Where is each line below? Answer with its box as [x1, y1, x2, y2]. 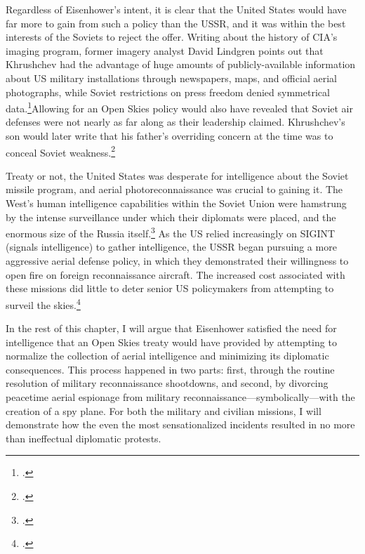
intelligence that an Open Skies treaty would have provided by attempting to [6, 334, 337, 349]
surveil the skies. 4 [6, 295, 81, 312]
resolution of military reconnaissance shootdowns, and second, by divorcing [6, 376, 328, 390]
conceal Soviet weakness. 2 [6, 143, 116, 159]
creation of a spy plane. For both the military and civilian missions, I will [6, 403, 321, 418]
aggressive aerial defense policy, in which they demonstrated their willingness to [6, 253, 349, 268]
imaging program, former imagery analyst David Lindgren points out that [6, 43, 324, 58]
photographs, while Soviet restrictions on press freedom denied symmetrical [6, 84, 330, 99]
